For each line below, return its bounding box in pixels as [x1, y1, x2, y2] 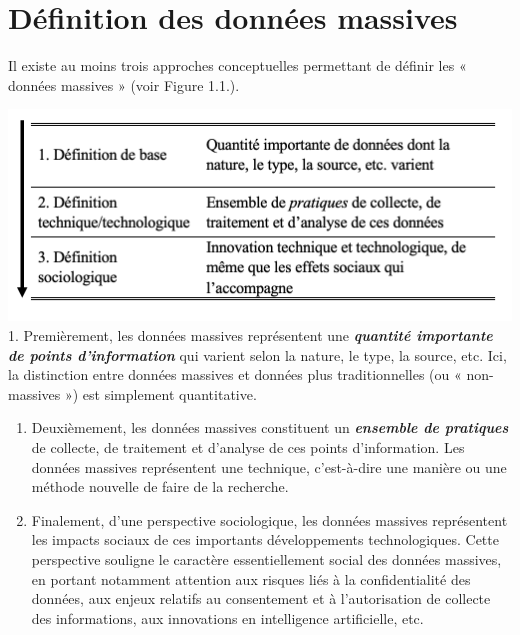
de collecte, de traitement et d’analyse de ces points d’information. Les [31, 437, 465, 458]
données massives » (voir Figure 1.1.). [8, 74, 240, 95]
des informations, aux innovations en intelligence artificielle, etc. [31, 607, 424, 628]
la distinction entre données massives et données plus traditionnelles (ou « [8, 364, 462, 385]
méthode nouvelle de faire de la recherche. [31, 476, 289, 497]
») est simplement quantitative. [64, 383, 257, 404]
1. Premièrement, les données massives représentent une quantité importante [8, 325, 493, 346]
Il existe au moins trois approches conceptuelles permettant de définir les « [8, 55, 467, 76]
